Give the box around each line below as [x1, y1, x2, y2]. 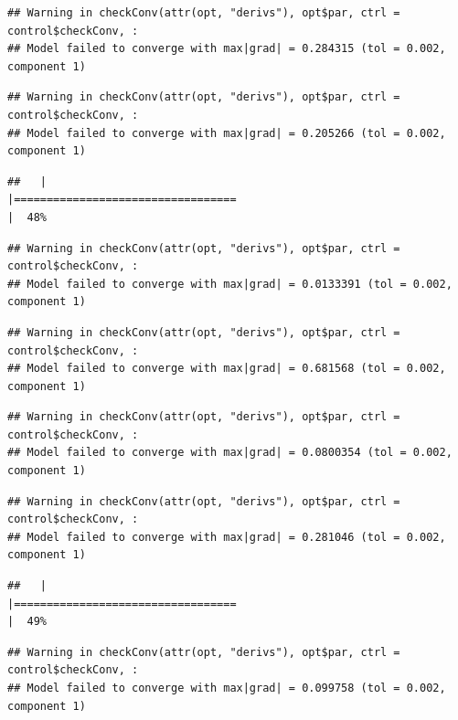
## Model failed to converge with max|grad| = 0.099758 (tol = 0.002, [7, 682, 446, 694]
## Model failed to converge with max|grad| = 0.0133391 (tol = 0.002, [7, 277, 453, 291]
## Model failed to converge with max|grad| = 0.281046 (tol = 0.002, [7, 530, 446, 544]
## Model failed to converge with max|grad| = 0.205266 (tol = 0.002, [7, 126, 446, 140]
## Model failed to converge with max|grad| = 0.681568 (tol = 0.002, [7, 362, 446, 376]
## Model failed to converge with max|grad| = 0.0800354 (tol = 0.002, [7, 446, 453, 460]
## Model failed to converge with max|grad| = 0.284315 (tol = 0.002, [7, 42, 446, 56]
